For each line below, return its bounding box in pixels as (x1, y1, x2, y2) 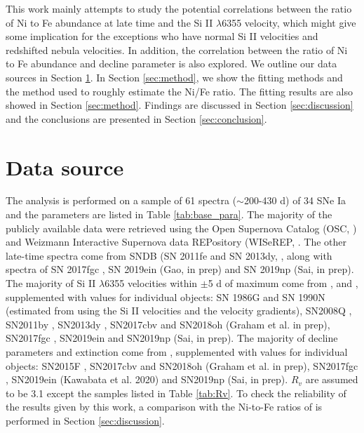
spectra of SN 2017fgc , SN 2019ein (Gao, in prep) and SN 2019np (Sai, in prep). (6, 262, 354, 277)
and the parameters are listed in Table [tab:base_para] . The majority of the (6, 207, 332, 222)
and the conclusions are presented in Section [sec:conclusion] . (6, 111, 267, 126)
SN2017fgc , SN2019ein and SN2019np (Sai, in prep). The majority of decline (6, 331, 338, 345)
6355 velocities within (105, 276, 198, 291)
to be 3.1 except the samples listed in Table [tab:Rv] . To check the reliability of (6, 385, 346, 400)
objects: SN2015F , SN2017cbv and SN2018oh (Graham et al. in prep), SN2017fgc (6, 358, 358, 373)
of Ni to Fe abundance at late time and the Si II (6, 15, 213, 29)
